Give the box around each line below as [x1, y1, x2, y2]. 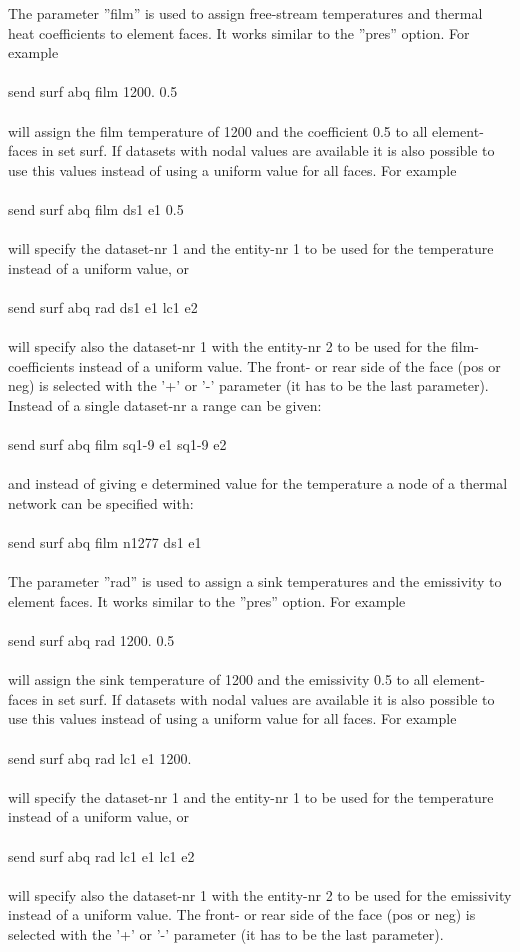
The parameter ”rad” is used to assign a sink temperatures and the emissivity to [8, 571, 502, 592]
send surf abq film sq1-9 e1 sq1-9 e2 [8, 434, 227, 455]
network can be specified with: [8, 492, 194, 513]
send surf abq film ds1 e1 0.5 [8, 198, 184, 219]
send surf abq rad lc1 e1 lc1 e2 [8, 845, 195, 866]
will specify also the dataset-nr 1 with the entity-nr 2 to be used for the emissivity [8, 884, 512, 905]
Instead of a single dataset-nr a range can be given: [8, 394, 322, 415]
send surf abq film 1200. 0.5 [8, 81, 178, 102]
